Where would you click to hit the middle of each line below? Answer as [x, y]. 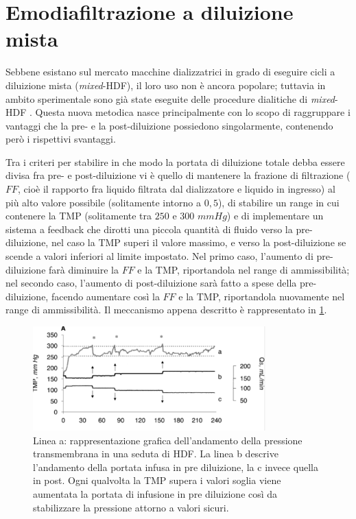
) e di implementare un [275, 216]
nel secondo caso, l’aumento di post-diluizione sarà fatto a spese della [151, 283]
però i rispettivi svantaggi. [61, 139]
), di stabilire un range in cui [278, 202]
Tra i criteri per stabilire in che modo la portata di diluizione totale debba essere [175, 161]
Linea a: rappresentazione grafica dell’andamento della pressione [168, 440]
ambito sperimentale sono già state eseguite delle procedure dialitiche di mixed [170, 98]
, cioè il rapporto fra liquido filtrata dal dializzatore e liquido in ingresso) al [177, 189]
